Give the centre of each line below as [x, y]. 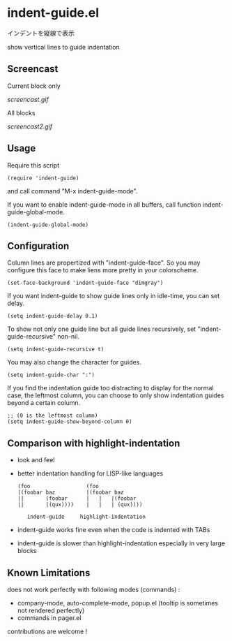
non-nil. [68, 337]
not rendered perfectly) [51, 610]
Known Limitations [49, 573]
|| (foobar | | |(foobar [77, 499]
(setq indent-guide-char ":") [51, 375]
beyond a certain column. [44, 403]
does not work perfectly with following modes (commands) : [94, 589]
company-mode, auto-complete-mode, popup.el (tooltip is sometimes [117, 603]
